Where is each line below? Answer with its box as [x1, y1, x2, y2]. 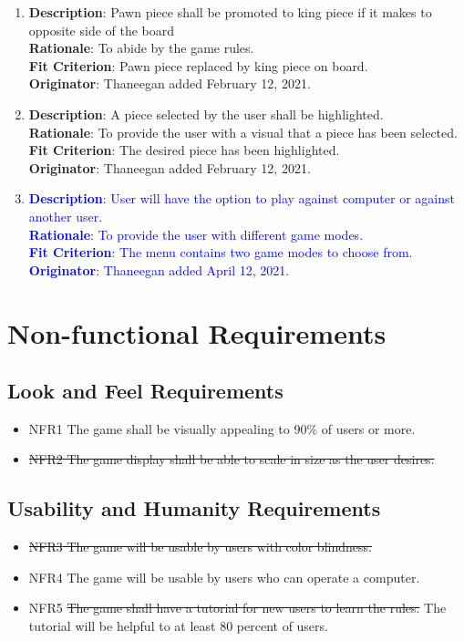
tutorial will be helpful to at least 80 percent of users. [28, 616, 328, 636]
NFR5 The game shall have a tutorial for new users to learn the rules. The [28, 598, 447, 617]
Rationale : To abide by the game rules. [28, 38, 254, 57]
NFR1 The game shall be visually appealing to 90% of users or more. [28, 419, 416, 438]
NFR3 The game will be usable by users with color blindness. [28, 537, 372, 556]
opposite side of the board [28, 20, 175, 39]
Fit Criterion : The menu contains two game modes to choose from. [28, 243, 413, 262]
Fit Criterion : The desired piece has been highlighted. [28, 140, 340, 160]
